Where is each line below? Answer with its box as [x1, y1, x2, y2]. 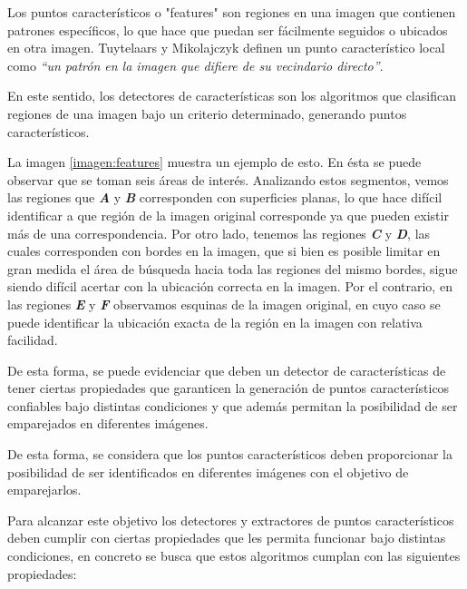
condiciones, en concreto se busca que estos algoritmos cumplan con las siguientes [7, 546, 461, 565]
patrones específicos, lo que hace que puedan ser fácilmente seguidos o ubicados [7, 20, 448, 39]
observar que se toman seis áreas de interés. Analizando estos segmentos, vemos [7, 170, 449, 189]
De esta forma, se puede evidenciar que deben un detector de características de [7, 360, 446, 379]
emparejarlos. [7, 480, 82, 499]
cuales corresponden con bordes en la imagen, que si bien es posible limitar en [7, 241, 441, 260]
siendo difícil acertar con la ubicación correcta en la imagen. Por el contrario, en [7, 277, 452, 296]
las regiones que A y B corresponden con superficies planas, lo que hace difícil [7, 188, 443, 207]
